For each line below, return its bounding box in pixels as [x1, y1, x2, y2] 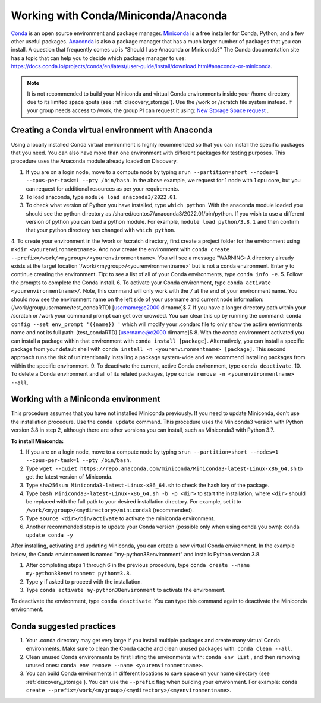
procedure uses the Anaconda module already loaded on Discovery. [11, 157, 178, 164]
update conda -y [26, 531, 74, 539]
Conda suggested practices [11, 621, 116, 631]
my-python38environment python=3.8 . [26, 570, 131, 577]
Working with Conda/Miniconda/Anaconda [11, 9, 228, 22]
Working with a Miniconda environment [11, 394, 160, 404]
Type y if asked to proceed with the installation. [26, 578, 142, 585]
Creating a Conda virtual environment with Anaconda [11, 125, 213, 135]
